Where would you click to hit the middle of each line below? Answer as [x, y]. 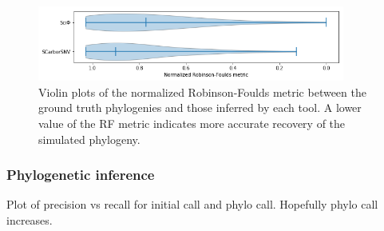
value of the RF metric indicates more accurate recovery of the [192, 123]
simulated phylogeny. [89, 139]
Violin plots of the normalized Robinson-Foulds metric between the [202, 92]
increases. [30, 219]
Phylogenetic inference [81, 175]
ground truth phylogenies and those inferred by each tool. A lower [200, 108]
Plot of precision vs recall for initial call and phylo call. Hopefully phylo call [192, 204]
